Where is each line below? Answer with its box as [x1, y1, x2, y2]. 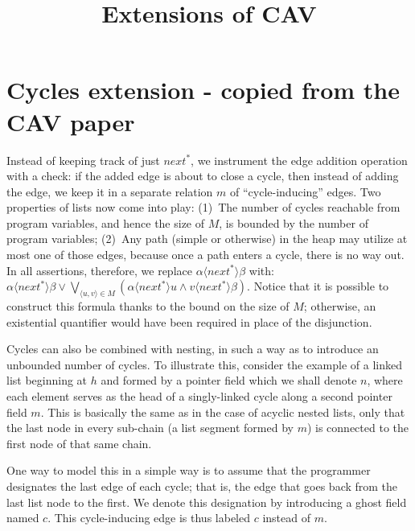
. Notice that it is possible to [247, 278, 389, 294]
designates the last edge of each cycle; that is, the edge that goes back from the [6, 477, 398, 494]
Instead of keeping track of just [6, 151, 160, 168]
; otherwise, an [303, 298, 376, 315]
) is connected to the [306, 419, 409, 436]
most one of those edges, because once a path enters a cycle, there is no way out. [6, 246, 405, 263]
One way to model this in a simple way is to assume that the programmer [6, 462, 371, 479]
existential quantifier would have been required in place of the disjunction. [6, 313, 372, 330]
